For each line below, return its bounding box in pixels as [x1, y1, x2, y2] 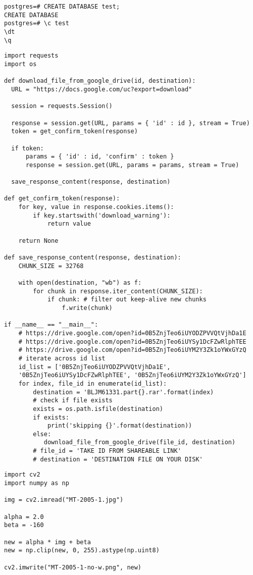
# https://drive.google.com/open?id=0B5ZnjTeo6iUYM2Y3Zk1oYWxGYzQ [18, 346, 246, 354]
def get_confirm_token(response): [4, 195, 120, 202]
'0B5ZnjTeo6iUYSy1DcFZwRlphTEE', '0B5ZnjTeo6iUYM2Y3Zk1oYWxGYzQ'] [18, 372, 246, 379]
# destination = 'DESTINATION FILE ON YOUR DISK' [33, 455, 203, 463]
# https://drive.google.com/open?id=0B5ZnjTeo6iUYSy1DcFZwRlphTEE [18, 338, 246, 345]
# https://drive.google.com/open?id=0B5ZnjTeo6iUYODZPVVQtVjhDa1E [18, 329, 246, 337]
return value [47, 220, 91, 228]
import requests [4, 52, 59, 60]
